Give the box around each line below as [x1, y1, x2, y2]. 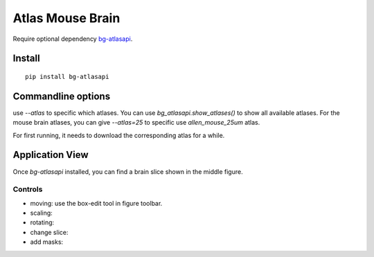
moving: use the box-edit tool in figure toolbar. [30, 199, 163, 207]
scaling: [30, 209, 53, 218]
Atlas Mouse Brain [12, 10, 121, 26]
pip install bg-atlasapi [25, 73, 109, 80]
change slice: [30, 228, 69, 236]
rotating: [30, 218, 55, 227]
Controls [12, 184, 43, 194]
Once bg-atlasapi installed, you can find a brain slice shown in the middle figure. [12, 167, 243, 176]
